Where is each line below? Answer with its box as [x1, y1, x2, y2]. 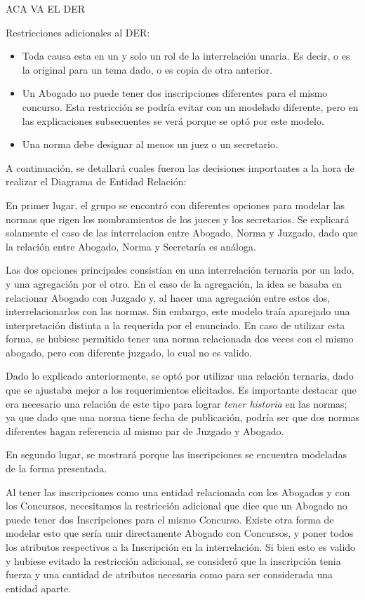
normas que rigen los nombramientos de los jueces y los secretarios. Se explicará [6, 211, 350, 226]
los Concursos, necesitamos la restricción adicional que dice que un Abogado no [6, 498, 347, 513]
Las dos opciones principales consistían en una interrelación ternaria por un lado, [6, 262, 354, 277]
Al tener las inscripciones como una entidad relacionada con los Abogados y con [6, 484, 350, 499]
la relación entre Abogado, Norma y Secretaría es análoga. [6, 239, 256, 253]
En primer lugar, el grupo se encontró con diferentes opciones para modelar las [6, 197, 345, 212]
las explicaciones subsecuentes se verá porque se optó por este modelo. [22, 113, 324, 128]
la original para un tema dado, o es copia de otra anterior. [22, 62, 272, 76]
